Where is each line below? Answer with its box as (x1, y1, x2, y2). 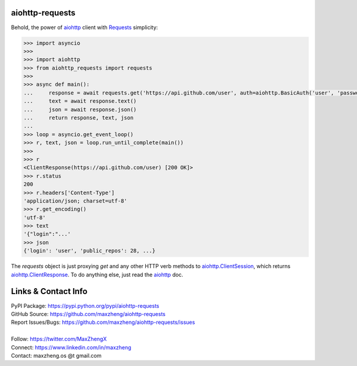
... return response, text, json (23, 115, 134, 121)
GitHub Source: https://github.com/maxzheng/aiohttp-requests (11, 310, 166, 317)
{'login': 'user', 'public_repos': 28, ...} (23, 247, 156, 254)
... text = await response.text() (23, 98, 137, 105)
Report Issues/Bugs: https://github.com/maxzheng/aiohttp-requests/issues (11, 318, 196, 326)
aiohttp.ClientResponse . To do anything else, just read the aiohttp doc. (11, 271, 184, 278)
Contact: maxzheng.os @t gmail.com (11, 352, 102, 359)
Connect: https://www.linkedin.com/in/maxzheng (11, 343, 131, 351)
